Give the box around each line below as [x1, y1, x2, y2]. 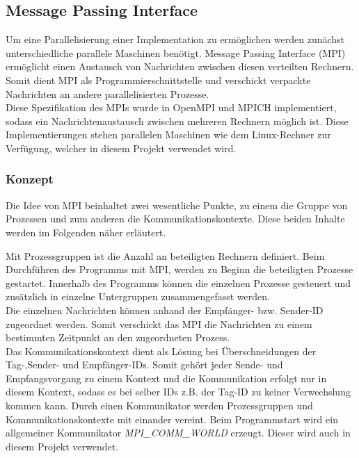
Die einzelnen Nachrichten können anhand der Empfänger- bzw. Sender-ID [6, 302, 324, 317]
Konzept [6, 170, 54, 188]
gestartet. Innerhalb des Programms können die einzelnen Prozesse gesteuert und [6, 275, 351, 290]
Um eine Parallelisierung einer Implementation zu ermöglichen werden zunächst [6, 32, 345, 47]
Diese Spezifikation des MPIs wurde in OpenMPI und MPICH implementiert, [6, 100, 337, 115]
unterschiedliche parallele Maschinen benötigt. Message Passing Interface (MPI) [6, 45, 346, 60]
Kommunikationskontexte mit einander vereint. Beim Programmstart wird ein [6, 411, 338, 426]
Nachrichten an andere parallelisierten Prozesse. [6, 86, 209, 101]
